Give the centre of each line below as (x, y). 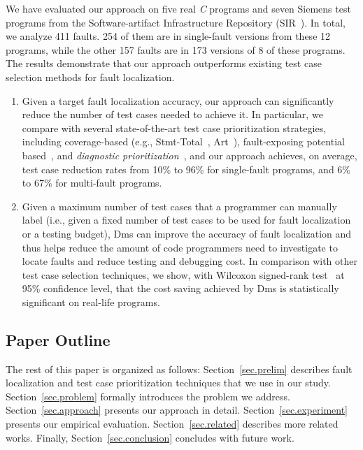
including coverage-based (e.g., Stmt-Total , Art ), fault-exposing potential (183, 141)
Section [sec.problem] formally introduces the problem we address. (148, 396)
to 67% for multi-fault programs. (92, 183)
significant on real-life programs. (91, 302)
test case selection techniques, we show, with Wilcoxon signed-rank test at (183, 274)
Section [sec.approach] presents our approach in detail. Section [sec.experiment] (177, 410)
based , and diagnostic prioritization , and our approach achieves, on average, (190, 155)
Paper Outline (58, 339)
